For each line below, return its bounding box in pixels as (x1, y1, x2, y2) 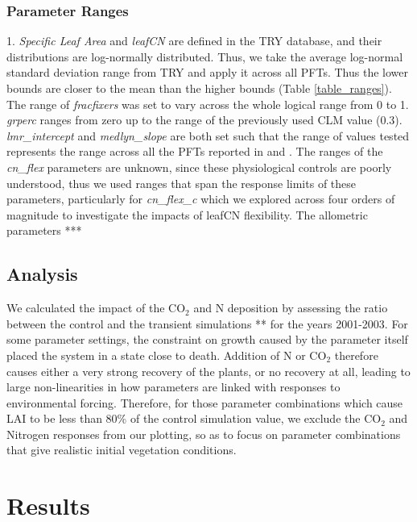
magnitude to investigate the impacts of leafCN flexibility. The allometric (6, 206, 368, 223)
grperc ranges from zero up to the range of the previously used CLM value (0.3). (6, 111, 403, 128)
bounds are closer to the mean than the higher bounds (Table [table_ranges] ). (6, 80, 392, 96)
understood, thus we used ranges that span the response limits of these (6, 174, 357, 191)
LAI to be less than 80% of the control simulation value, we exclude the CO (6, 410, 382, 427)
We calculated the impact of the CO (6, 299, 186, 316)
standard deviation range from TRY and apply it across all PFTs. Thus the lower (6, 64, 408, 81)
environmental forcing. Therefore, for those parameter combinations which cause (6, 394, 403, 411)
